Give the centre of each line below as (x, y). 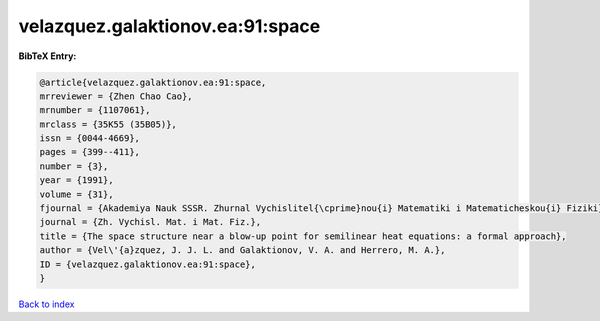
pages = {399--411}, (89, 152)
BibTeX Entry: (47, 56)
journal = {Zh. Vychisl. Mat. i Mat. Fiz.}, (150, 222)
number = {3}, (74, 166)
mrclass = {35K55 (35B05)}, (108, 124)
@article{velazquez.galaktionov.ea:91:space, (153, 82)
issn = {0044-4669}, (89, 138)
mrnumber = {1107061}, (95, 110)
